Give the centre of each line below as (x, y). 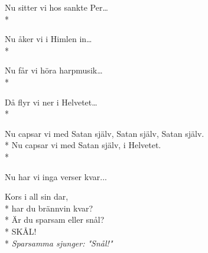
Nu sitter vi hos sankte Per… (56, 7)
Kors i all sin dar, (37, 196)
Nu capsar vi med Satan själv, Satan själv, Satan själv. (105, 133)
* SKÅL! (21, 231)
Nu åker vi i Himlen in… (48, 39)
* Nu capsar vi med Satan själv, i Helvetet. (83, 145)
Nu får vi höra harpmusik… (54, 70)
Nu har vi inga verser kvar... (56, 176)
